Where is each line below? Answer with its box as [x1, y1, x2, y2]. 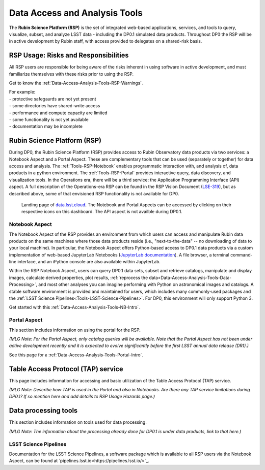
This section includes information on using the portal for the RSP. [9, 327, 141, 333]
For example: [9, 89, 36, 95]
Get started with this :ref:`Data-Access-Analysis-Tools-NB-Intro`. [9, 304, 140, 310]
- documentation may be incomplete [9, 124, 83, 129]
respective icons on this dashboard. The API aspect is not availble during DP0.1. [21, 209, 183, 215]
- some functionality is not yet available [9, 116, 89, 123]
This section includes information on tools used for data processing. [9, 419, 147, 425]
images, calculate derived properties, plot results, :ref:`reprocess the [9, 275, 148, 281]
